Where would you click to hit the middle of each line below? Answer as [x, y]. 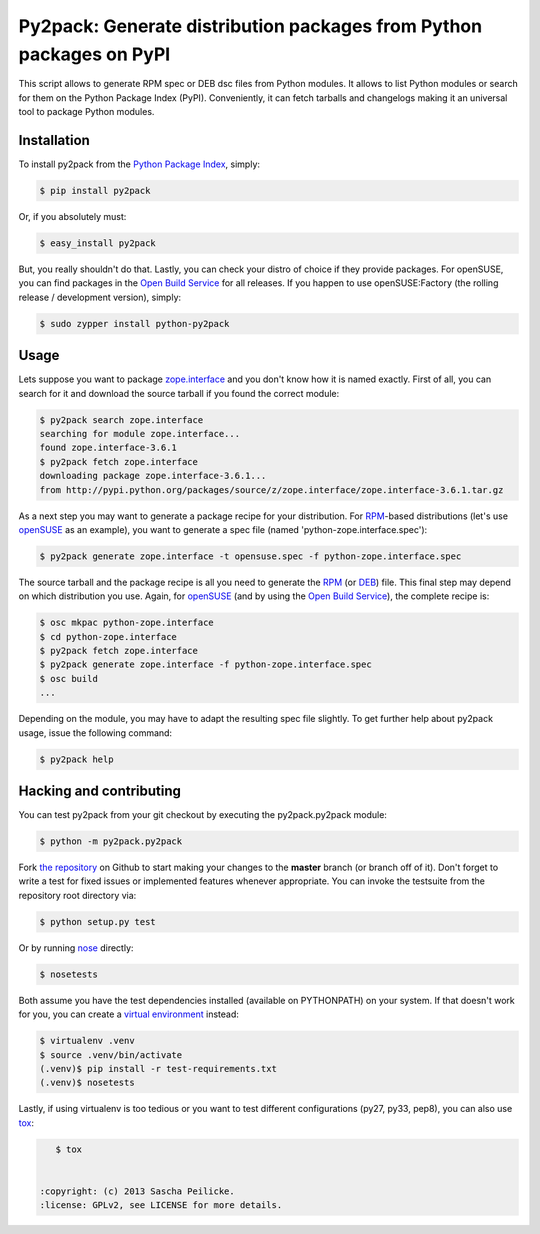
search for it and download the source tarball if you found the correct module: [179, 393]
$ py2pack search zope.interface [121, 419]
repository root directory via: [77, 895]
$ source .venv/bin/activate [111, 1054]
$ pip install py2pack [95, 191]
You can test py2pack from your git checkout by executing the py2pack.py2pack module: [202, 815]
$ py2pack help [76, 759]
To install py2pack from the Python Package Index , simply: [139, 164]
